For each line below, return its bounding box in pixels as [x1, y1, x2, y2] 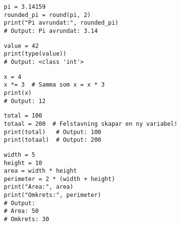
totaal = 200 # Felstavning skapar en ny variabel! [4, 120, 178, 127]
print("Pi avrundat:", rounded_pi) [4, 19, 119, 27]
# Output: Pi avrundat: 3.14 [4, 27, 98, 34]
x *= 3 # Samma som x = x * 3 [4, 81, 105, 89]
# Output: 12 [4, 97, 46, 105]
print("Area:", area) [4, 183, 74, 191]
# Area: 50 [4, 208, 39, 215]
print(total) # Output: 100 [4, 128, 101, 135]
